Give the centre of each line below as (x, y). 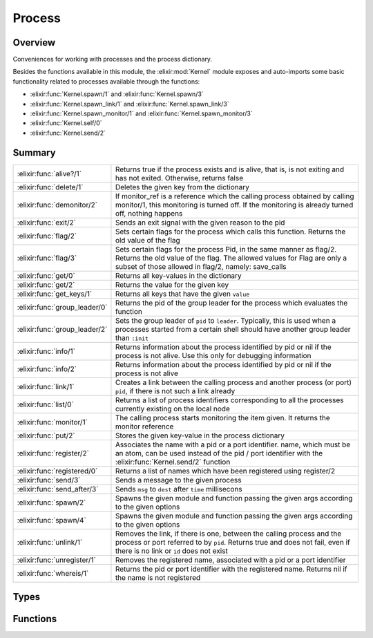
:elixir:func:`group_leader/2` (62, 329)
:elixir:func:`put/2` (46, 435)
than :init (132, 337)
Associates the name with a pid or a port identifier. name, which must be (233, 444)
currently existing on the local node (173, 409)
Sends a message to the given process (178, 480)
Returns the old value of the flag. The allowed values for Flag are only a (231, 258)
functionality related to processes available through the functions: (106, 81)
